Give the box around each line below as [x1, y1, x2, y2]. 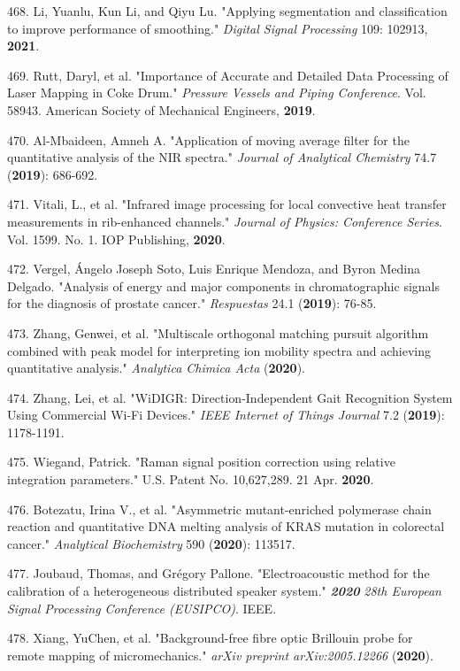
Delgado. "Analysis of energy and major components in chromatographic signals [7, 276, 440, 295]
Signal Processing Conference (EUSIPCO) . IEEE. [7, 598, 277, 617]
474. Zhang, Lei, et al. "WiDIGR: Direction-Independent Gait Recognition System [7, 388, 453, 406]
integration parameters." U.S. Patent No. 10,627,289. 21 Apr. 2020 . [7, 470, 374, 489]
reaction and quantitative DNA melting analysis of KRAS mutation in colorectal [7, 517, 445, 536]
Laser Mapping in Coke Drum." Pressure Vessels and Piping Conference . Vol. [7, 83, 426, 102]
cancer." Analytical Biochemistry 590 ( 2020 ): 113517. [7, 534, 295, 552]
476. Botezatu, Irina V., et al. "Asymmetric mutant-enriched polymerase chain [7, 499, 432, 518]
